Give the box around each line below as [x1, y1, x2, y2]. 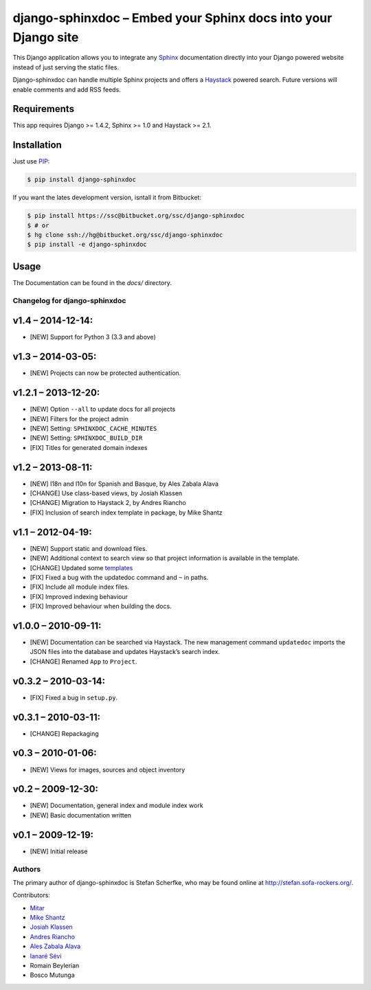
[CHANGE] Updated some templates [30, 563, 133, 572]
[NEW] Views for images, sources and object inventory [30, 765, 185, 774]
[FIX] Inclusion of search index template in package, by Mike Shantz [30, 508, 223, 517]
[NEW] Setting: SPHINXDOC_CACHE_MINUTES [30, 425, 157, 433]
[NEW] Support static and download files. [30, 544, 148, 552]
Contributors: [12, 891, 51, 899]
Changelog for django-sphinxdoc [12, 295, 126, 305]
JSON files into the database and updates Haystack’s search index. [30, 648, 220, 656]
